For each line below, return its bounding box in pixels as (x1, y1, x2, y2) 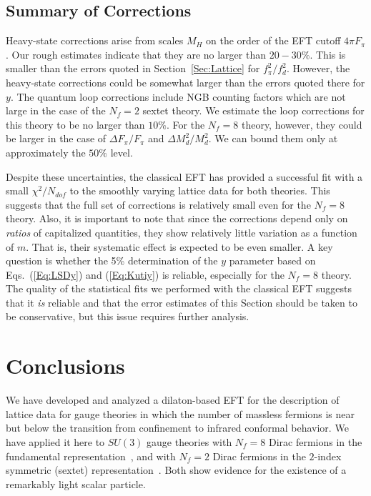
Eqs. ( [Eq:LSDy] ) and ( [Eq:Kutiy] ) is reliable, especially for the (6, 267, 285, 282)
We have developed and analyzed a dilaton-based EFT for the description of (6, 392, 340, 407)
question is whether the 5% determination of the (6, 253, 218, 268)
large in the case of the (6, 103, 106, 118)
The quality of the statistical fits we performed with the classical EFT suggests (6, 281, 352, 296)
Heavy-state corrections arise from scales (6, 33, 184, 48)
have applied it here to (6, 434, 105, 449)
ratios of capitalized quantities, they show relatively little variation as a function (6, 224, 357, 239)
